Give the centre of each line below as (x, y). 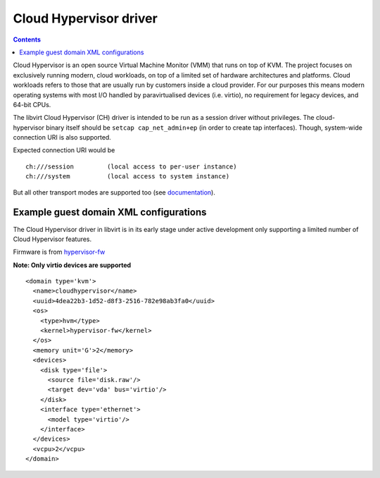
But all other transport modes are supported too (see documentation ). (114, 192)
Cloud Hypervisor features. (52, 239)
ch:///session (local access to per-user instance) (131, 166)
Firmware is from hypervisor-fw (59, 252)
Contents (27, 39)
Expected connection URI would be (64, 150)
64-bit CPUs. (32, 104)
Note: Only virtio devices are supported (72, 265)
